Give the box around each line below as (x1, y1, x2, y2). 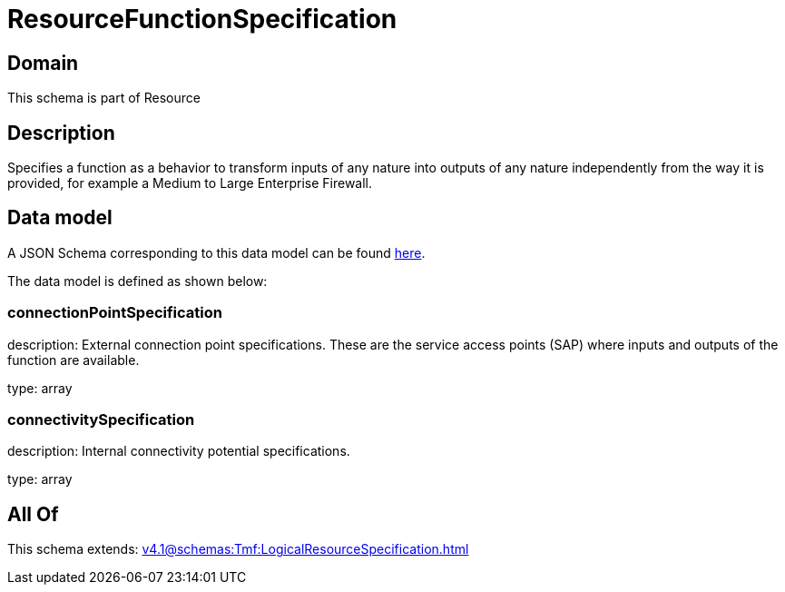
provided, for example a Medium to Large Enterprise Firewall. (7, 175, 373, 192)
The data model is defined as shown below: (7, 272, 268, 289)
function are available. (7, 351, 140, 368)
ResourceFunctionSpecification (7, 4, 397, 35)
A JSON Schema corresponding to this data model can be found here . (7, 244, 426, 261)
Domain (7, 51, 79, 74)
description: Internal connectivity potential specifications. (7, 443, 350, 459)
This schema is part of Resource (7, 90, 201, 106)
